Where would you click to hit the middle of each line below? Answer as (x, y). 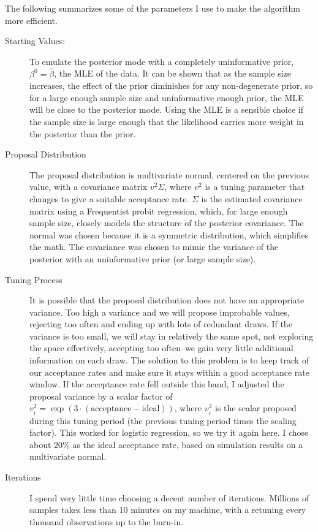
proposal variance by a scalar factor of (101, 396)
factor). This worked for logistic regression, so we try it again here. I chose (169, 432)
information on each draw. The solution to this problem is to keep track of (169, 360)
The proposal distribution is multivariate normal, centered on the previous (169, 174)
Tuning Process (34, 279)
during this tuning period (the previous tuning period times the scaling (163, 420)
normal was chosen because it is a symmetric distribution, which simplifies (169, 234)
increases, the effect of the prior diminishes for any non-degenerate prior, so (171, 85)
